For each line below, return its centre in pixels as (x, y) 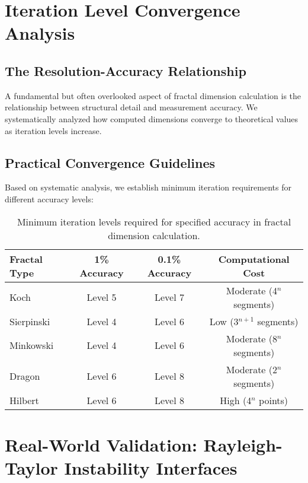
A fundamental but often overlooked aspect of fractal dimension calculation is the (153, 95)
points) (274, 400)
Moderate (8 (252, 338)
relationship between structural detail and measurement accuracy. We (131, 107)
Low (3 (224, 321)
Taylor (31, 467)
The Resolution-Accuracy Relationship (126, 70)
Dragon (25, 376)
